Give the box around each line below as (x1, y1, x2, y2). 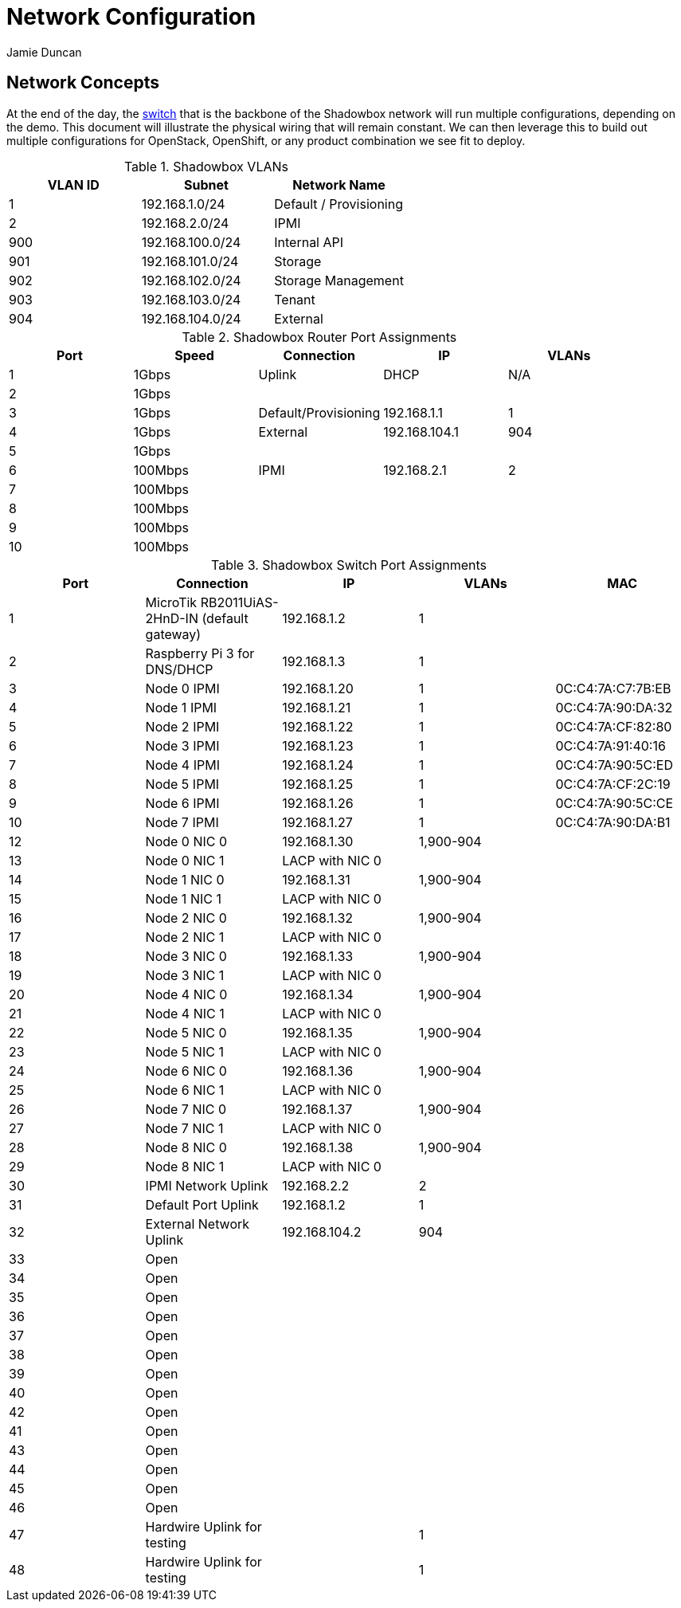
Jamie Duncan (6, 45, 82, 59)
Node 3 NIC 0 (145, 947, 227, 964)
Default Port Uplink (145, 1196, 259, 1213)
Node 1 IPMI (145, 699, 217, 716)
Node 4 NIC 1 (145, 1005, 225, 1022)
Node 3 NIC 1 (145, 967, 225, 983)
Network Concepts (6, 73, 159, 93)
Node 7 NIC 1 (145, 1120, 224, 1136)
